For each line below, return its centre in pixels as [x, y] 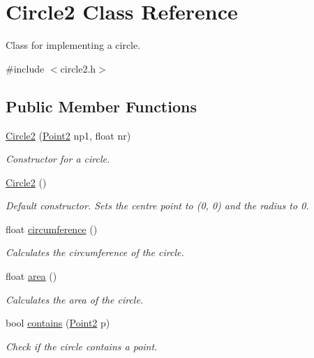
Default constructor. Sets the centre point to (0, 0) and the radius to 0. [157, 206]
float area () [31, 276]
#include [25, 68]
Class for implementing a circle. [73, 45]
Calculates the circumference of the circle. [95, 252]
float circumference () [52, 229]
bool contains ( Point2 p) [58, 323]
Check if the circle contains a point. [82, 346]
